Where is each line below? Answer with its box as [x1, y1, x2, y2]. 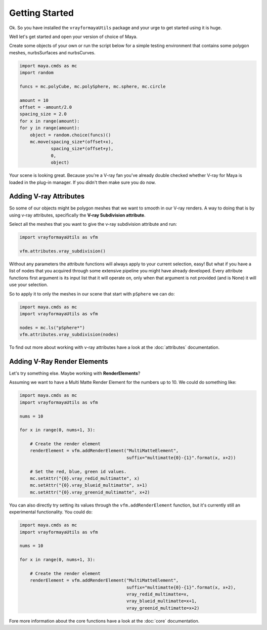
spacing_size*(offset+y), [50, 146, 114, 152]
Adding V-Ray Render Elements [9, 357, 108, 366]
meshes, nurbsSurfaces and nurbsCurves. [9, 49, 96, 55]
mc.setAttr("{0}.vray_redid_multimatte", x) [30, 476, 140, 481]
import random [19, 70, 54, 76]
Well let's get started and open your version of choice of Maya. [9, 34, 138, 40]
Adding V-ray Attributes [9, 192, 85, 201]
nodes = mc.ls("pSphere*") [19, 325, 85, 331]
